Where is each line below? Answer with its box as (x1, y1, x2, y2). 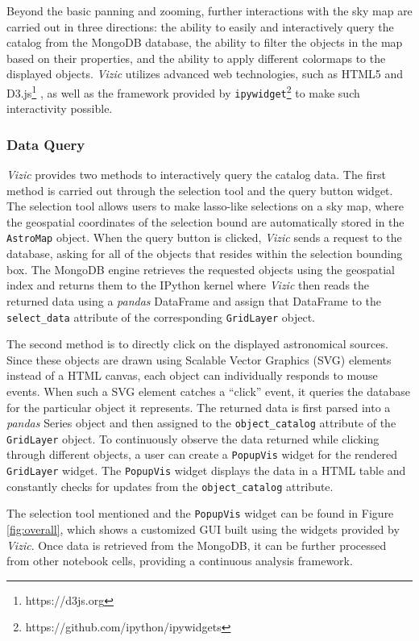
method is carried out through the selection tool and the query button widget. (6, 181, 393, 198)
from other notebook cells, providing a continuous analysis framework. (6, 552, 353, 569)
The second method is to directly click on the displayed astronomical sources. (6, 335, 388, 352)
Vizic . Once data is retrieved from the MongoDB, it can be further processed (6, 536, 387, 553)
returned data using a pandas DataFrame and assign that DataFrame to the (6, 292, 382, 309)
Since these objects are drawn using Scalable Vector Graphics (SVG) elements (6, 351, 392, 368)
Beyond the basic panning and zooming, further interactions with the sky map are (6, 2, 413, 19)
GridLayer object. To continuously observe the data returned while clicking (6, 430, 380, 447)
